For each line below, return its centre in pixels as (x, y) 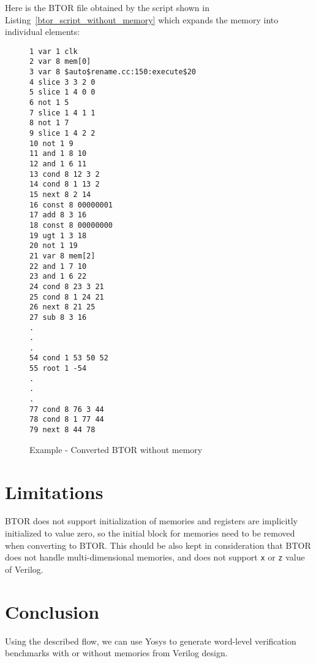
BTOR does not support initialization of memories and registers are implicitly (152, 521)
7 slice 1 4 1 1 (62, 113)
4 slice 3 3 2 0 (62, 82)
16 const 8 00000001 (71, 205)
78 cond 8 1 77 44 (67, 420)
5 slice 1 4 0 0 (62, 92)
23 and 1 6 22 (58, 277)
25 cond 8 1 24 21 (67, 297)
